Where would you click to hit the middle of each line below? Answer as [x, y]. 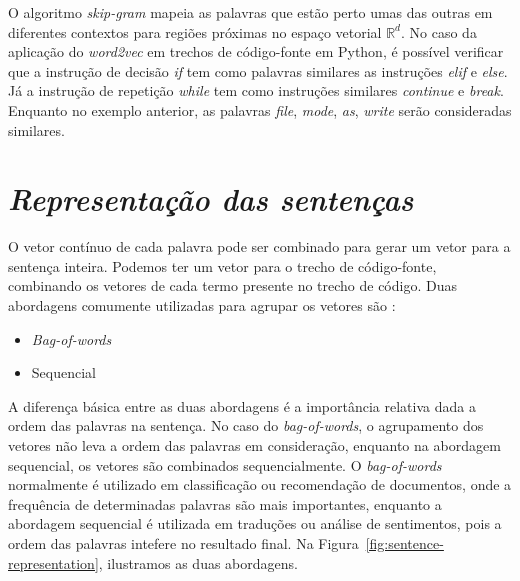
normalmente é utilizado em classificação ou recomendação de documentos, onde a [260, 484]
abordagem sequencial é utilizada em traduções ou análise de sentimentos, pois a [255, 523]
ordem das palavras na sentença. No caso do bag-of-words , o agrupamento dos [246, 425]
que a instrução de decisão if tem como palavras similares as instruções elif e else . [258, 70]
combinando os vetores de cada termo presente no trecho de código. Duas [232, 285]
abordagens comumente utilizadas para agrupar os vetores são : [202, 305]
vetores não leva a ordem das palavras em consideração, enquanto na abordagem [254, 445]
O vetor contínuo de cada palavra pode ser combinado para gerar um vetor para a [259, 246]
